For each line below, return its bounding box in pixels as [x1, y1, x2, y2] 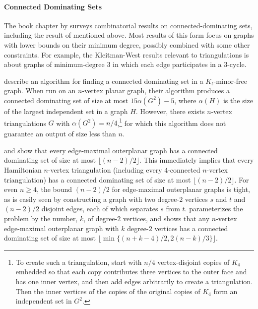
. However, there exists [135, 106, 205, 116]
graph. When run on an [4, 85, 76, 96]
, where [174, 95, 196, 105]
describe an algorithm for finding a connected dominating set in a [4, 75, 203, 86]
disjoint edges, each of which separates [41, 203, 158, 214]
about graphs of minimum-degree [4, 59, 105, 69]
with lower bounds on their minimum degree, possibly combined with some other [4, 39, 250, 50]
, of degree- [83, 213, 118, 223]
